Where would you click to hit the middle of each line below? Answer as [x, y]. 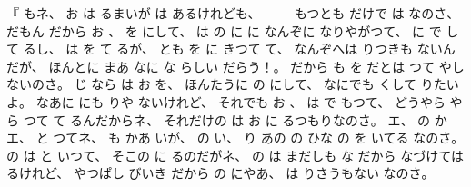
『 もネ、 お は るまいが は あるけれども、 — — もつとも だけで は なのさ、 [233, 13]
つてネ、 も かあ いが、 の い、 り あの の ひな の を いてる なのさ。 [259, 138]
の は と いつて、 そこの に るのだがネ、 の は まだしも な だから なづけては [235, 155]
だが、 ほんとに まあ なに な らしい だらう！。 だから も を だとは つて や [229, 66]
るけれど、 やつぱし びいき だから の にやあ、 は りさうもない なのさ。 [220, 173]
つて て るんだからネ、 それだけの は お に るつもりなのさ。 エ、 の [227, 119]
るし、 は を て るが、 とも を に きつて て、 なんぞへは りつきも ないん [239, 49]
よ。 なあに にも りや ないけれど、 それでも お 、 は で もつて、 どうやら [226, 101]
